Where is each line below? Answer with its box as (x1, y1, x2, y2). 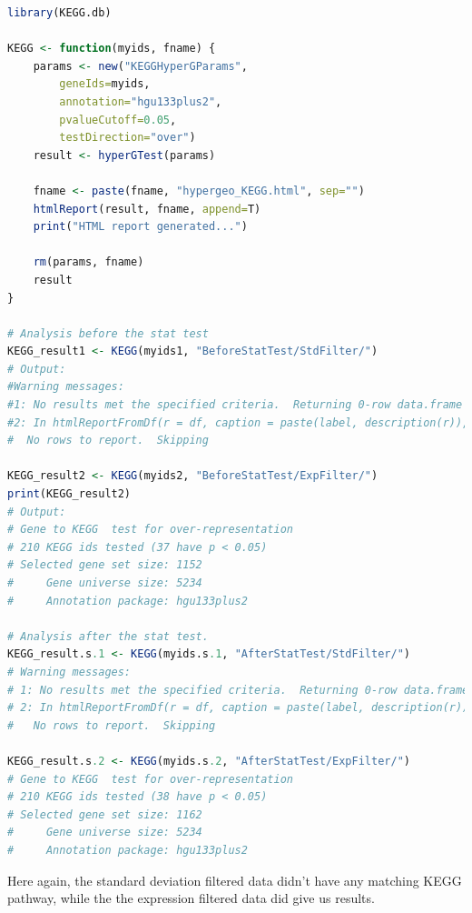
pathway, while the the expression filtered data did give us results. (7, 888, 375, 908)
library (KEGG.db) (7, 6, 112, 19)
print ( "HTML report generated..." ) (33, 220, 248, 234)
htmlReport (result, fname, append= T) (33, 202, 261, 216)
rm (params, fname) (33, 256, 144, 269)
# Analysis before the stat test (7, 326, 209, 340)
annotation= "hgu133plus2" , (59, 95, 222, 108)
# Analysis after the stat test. (7, 629, 209, 643)
